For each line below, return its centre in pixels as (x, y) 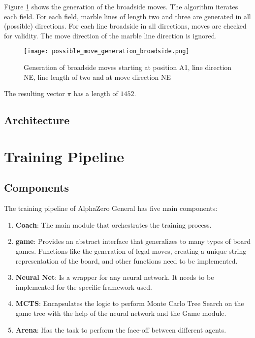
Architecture (37, 120)
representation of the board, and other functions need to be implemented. (127, 260)
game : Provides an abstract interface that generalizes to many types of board (133, 241)
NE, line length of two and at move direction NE (97, 77)
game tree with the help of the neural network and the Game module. (121, 313)
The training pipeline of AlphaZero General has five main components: (111, 208)
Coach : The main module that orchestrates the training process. (113, 224)
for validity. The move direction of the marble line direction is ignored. (111, 35)
